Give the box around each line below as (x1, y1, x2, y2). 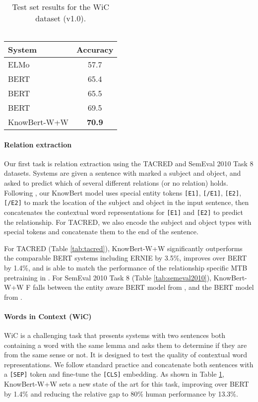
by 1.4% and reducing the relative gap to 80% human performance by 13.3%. (4, 388, 238, 399)
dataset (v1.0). (35, 12, 86, 24)
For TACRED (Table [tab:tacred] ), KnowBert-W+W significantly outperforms (4, 243, 243, 253)
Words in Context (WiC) (4, 311, 92, 321)
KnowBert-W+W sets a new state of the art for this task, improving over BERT (4, 379, 249, 389)
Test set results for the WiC (12, 1, 109, 12)
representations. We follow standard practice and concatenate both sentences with (4, 359, 254, 369)
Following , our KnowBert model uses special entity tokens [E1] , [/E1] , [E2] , (4, 187, 242, 198)
